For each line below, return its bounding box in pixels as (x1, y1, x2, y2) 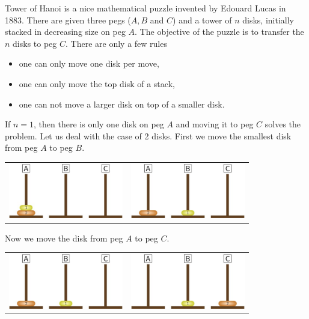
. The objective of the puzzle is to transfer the (135, 25, 304, 38)
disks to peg (13, 37, 57, 49)
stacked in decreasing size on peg (5, 25, 126, 38)
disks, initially (242, 13, 294, 26)
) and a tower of (173, 13, 232, 26)
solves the (265, 118, 301, 130)
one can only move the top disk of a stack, (19, 77, 175, 90)
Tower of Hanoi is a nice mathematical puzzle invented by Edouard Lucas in (5, 2, 286, 14)
